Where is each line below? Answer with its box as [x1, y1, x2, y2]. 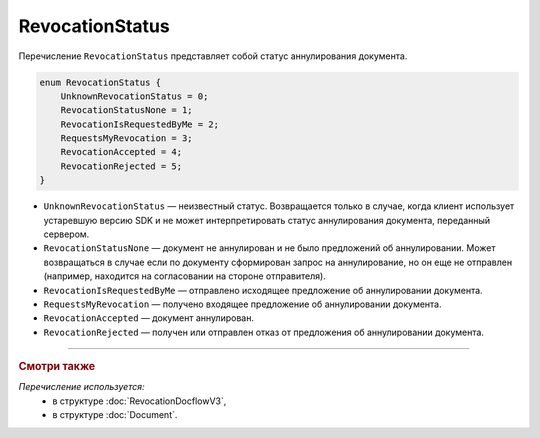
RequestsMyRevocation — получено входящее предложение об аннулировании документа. [43, 298, 442, 310]
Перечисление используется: [18, 381, 145, 393]
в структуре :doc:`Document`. [52, 409, 178, 421]
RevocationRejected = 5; [60, 160, 183, 172]
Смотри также [18, 360, 96, 374]
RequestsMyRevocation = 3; [60, 133, 194, 144]
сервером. [43, 228, 90, 240]
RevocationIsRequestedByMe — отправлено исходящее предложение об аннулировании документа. [43, 284, 484, 296]
